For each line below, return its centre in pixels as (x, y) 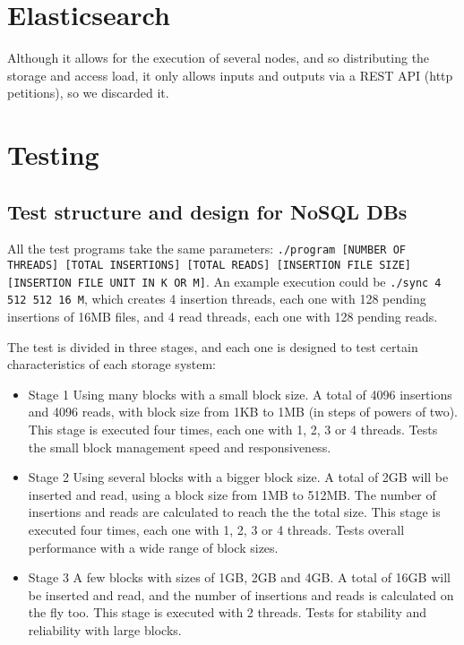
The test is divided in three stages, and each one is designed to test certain (213, 346)
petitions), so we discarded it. (88, 93)
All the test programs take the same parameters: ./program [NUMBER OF (206, 249)
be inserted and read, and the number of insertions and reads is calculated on (241, 594)
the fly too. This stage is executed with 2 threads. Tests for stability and (228, 612)
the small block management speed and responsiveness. (180, 447)
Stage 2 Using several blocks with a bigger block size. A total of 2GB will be (238, 477)
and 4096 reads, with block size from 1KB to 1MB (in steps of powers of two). (243, 412)
